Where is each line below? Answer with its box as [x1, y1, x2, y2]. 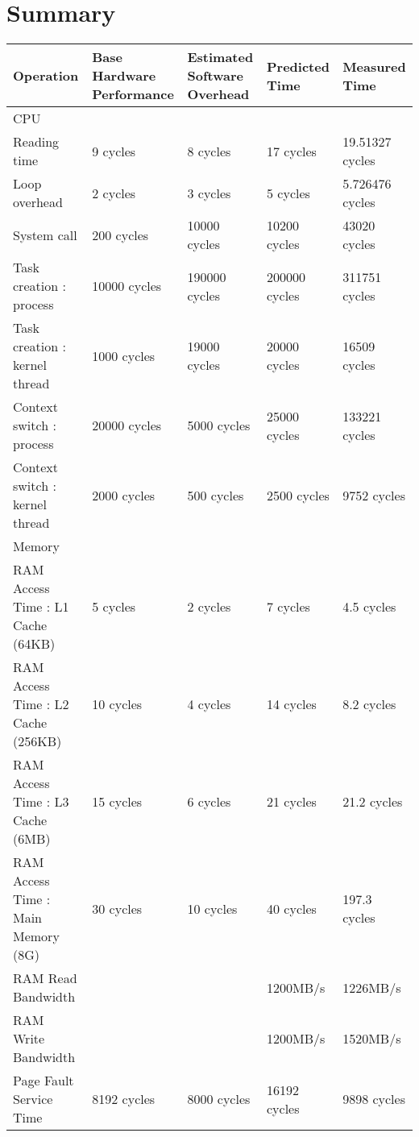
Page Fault [13, 1071, 74, 1090]
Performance [92, 85, 174, 104]
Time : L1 [13, 597, 69, 616]
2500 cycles [267, 485, 330, 504]
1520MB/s [342, 1029, 401, 1048]
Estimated [187, 48, 254, 67]
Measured [342, 56, 406, 76]
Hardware [92, 66, 156, 85]
